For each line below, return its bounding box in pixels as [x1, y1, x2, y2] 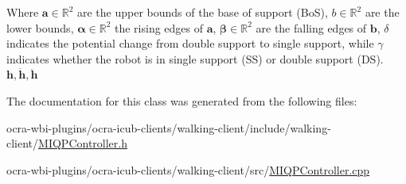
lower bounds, [6, 19, 74, 36]
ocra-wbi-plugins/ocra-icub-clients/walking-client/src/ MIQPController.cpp [6, 161, 370, 178]
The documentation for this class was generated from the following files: [6, 92, 357, 109]
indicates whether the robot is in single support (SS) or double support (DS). [6, 50, 384, 67]
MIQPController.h [38, 135, 127, 151]
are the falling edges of [256, 19, 367, 36]
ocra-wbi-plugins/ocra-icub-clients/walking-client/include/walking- [6, 119, 331, 136]
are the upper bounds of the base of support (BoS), [76, 4, 328, 20]
